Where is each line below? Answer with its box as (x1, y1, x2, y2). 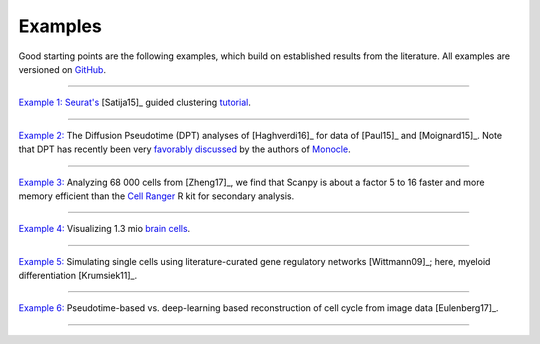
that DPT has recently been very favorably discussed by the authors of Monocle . (18, 143, 351, 155)
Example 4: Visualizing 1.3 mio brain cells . (18, 223, 191, 235)
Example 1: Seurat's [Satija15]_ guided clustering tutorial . (18, 96, 252, 109)
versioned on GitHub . (18, 63, 107, 75)
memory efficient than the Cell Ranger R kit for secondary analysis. (18, 190, 295, 202)
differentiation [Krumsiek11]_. (18, 270, 138, 282)
